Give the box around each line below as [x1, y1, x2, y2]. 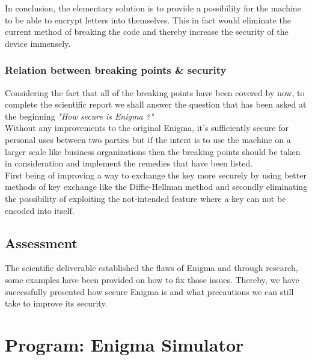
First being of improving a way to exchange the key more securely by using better [5, 168, 307, 181]
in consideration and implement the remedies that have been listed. [5, 157, 253, 169]
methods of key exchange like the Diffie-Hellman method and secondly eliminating [5, 180, 308, 193]
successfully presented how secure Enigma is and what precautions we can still [5, 285, 294, 297]
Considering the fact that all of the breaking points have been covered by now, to [5, 86, 305, 99]
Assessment [5, 233, 78, 252]
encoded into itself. [5, 204, 75, 216]
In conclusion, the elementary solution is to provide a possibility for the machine [5, 2, 301, 14]
